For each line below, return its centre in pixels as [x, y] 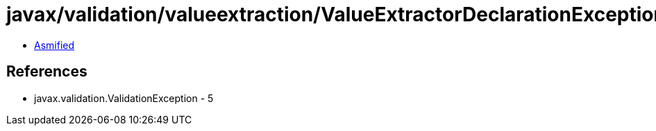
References [47, 72]
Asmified [54, 45]
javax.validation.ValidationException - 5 [124, 98]
